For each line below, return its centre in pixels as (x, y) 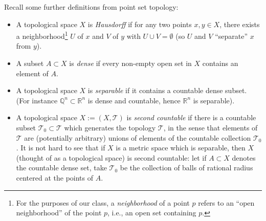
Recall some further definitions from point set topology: (91, 7)
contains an (220, 63)
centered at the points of (55, 177)
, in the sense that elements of (210, 127)
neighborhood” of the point (59, 213)
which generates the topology (110, 127)
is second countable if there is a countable (191, 117)
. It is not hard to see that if (61, 148)
